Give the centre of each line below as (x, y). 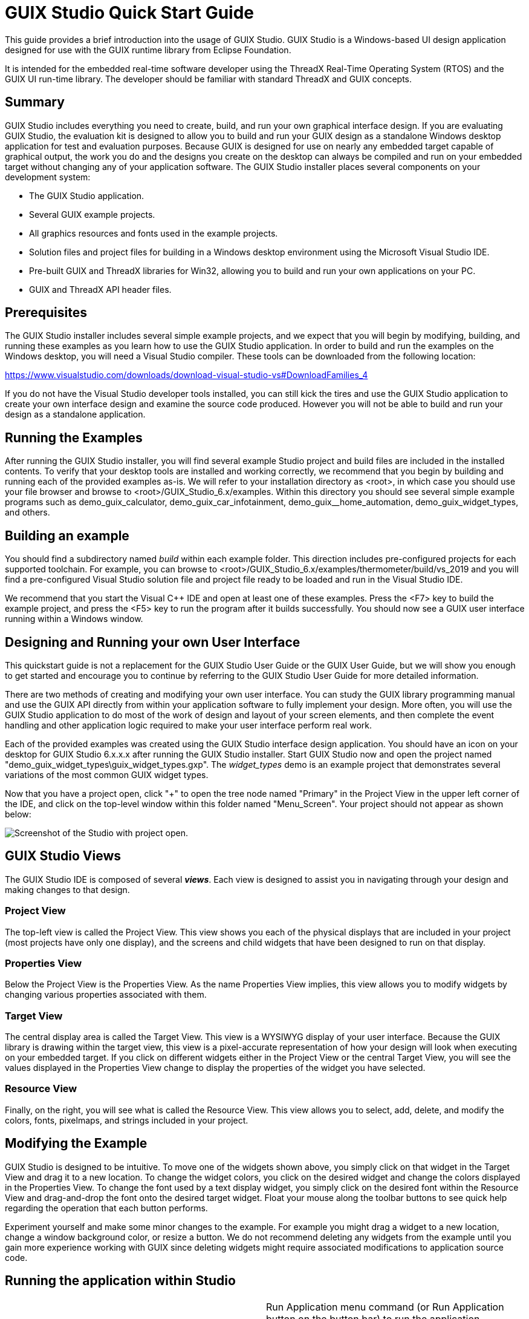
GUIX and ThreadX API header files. (100, 289)
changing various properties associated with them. (106, 995)
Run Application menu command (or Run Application (385, 1307)
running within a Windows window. (74, 619)
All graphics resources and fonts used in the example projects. (154, 233)
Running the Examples (74, 437)
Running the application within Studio (120, 1281)
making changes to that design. (67, 889)
